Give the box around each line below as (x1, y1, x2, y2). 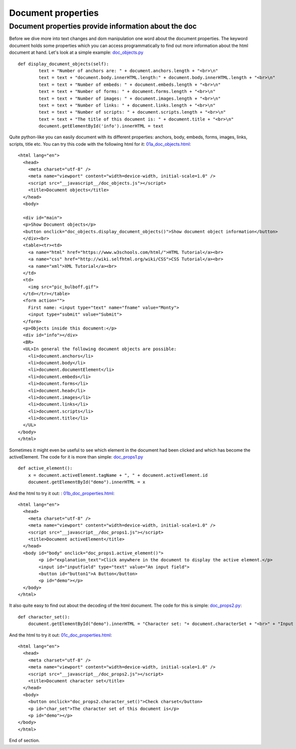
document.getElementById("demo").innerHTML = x (28, 479, 146, 485)
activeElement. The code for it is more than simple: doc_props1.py (9, 454, 143, 460)
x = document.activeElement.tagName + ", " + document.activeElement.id (28, 472, 208, 478)
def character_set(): (18, 614, 70, 620)
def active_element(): (18, 465, 73, 471)
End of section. (9, 738, 40, 744)
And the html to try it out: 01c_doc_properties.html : (9, 632, 112, 638)
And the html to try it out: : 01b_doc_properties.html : (9, 490, 115, 496)
